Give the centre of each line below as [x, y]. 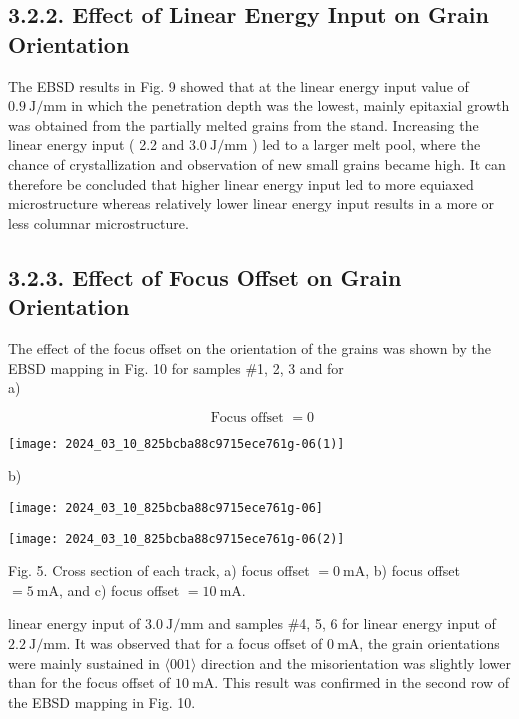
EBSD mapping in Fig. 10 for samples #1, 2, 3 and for [176, 367]
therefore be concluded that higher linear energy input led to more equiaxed [241, 183]
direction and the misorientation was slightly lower [356, 662]
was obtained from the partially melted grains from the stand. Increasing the [243, 124]
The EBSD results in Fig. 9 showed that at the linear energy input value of [238, 85]
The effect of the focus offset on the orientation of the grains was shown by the [250, 347]
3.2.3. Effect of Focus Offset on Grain [205, 276]
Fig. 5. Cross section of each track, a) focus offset [159, 570]
